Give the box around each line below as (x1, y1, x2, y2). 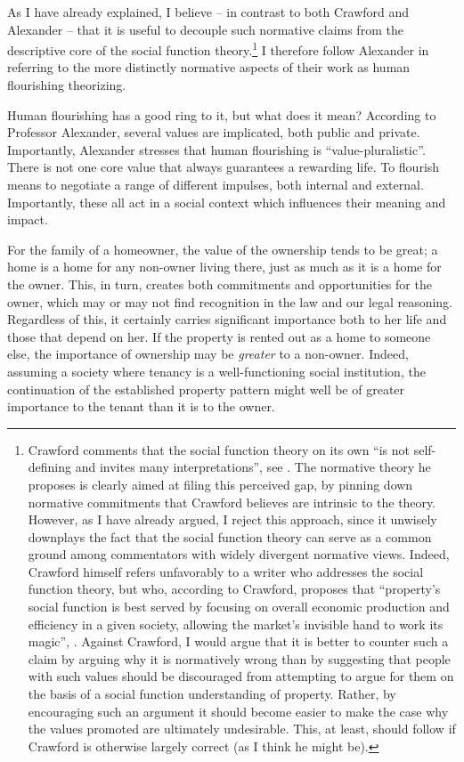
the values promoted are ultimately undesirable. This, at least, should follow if (28, 719, 456, 738)
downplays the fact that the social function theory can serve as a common (28, 527, 432, 546)
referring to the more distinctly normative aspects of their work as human (7, 58, 411, 77)
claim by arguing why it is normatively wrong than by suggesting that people (28, 649, 451, 668)
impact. (7, 210, 48, 229)
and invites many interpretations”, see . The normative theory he (75, 458, 431, 476)
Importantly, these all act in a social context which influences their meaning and (7, 192, 446, 211)
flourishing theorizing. (7, 76, 126, 94)
